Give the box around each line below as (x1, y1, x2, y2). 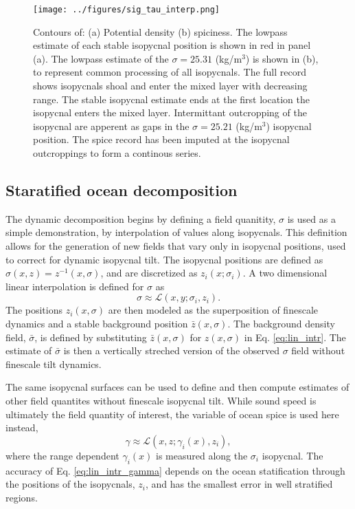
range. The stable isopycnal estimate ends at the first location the (33, 91, 310, 106)
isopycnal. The (262, 448, 323, 462)
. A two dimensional (242, 266, 328, 280)
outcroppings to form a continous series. (33, 146, 201, 160)
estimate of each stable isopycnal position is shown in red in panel (33, 38, 311, 52)
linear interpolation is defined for (5, 279, 144, 293)
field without (291, 343, 345, 358)
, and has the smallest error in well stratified (145, 477, 333, 491)
